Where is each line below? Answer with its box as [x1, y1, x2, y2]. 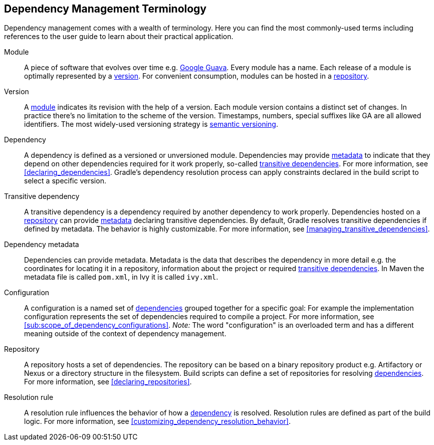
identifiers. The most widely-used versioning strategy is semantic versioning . [24, 120, 278, 129]
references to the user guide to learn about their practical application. [4, 32, 234, 41]
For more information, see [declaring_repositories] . [24, 377, 192, 386]
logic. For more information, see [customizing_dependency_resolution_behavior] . [24, 417, 291, 426]
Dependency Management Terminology [4, 3, 207, 15]
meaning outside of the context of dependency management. [24, 329, 227, 338]
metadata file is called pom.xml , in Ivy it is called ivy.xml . [24, 273, 219, 282]
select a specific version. [24, 176, 106, 185]
